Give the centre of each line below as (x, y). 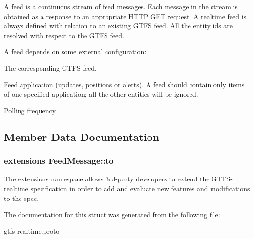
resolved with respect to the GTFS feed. (64, 35)
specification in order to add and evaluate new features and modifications (140, 188)
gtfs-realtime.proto (32, 230)
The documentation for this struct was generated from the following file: (112, 214)
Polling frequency (30, 110)
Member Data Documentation (82, 136)
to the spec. (21, 198)
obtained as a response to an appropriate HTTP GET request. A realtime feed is (125, 16)
